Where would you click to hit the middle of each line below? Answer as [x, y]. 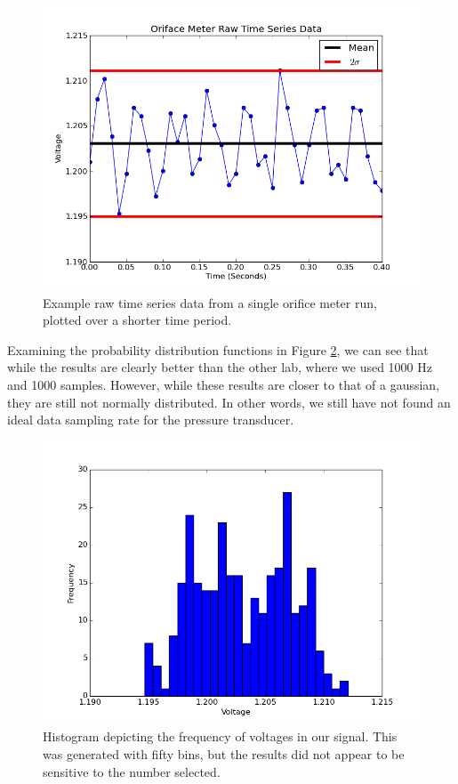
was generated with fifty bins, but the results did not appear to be [224, 753]
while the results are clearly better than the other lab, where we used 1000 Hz [220, 367]
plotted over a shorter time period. [137, 320]
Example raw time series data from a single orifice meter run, [210, 302]
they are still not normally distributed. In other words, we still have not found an [229, 402]
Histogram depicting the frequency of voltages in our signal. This [220, 736]
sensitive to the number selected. [132, 771]
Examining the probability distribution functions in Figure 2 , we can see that [218, 349]
